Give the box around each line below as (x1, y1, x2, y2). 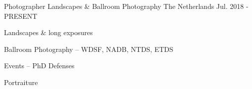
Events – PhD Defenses (4, 60, 75, 71)
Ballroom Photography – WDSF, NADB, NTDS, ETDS (4, 44, 173, 54)
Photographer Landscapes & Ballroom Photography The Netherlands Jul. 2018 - (4, 1, 249, 11)
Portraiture (4, 77, 38, 87)
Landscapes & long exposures (4, 27, 93, 38)
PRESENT (4, 10, 38, 21)
